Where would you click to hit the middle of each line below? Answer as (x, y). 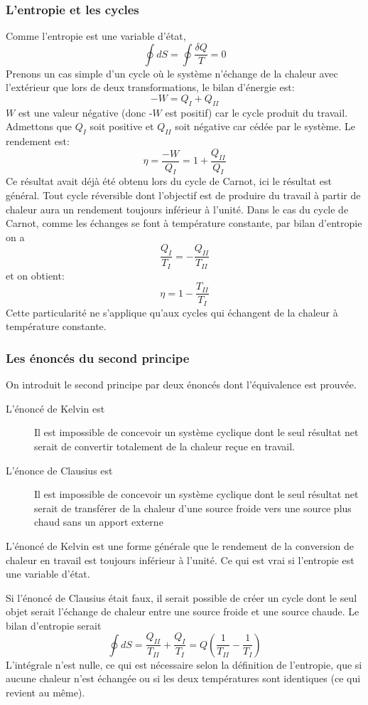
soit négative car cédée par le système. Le (265, 126)
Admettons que (39, 126)
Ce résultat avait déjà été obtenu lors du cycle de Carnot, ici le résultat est (169, 181)
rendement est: (38, 141)
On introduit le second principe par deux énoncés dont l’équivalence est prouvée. (181, 385)
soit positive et (122, 126)
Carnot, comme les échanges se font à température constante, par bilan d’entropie (184, 223)
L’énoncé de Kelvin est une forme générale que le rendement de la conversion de (180, 545)
